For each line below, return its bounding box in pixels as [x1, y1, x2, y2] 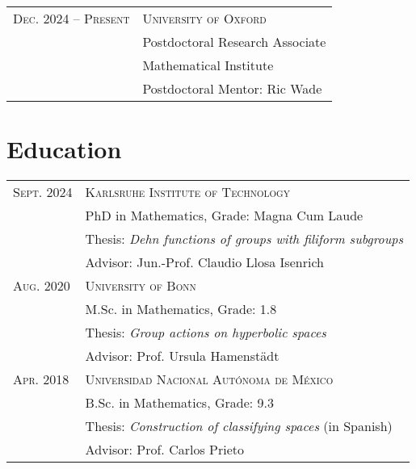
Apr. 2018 [13, 370, 69, 389]
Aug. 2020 [13, 276, 70, 295]
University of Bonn [85, 276, 196, 295]
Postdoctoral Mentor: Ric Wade [142, 79, 322, 98]
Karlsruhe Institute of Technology [85, 182, 290, 202]
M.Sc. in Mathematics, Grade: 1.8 [85, 299, 277, 319]
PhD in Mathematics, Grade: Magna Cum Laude [85, 206, 363, 225]
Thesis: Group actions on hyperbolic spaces [85, 323, 326, 342]
